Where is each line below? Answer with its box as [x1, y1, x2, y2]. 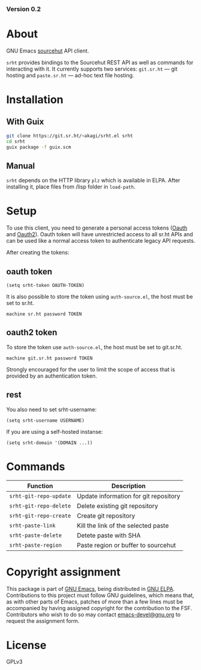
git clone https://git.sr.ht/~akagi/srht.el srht [6, 132, 134, 139]
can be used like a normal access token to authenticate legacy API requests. [6, 237, 196, 245]
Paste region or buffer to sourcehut [76, 541, 176, 549]
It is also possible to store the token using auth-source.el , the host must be [6, 293, 193, 300]
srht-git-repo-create [9, 512, 71, 519]
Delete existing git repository [76, 501, 158, 510]
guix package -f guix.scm [6, 144, 71, 150]
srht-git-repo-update [9, 492, 71, 500]
